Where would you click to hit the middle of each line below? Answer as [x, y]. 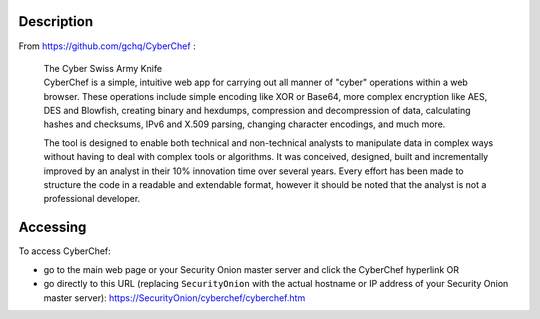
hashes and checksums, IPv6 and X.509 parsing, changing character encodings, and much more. [244, 124]
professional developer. [92, 199]
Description [56, 21]
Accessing [52, 227]
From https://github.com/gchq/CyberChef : [107, 46]
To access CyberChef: [65, 251]
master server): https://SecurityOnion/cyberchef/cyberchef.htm [174, 297]
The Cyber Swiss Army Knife [103, 68]
